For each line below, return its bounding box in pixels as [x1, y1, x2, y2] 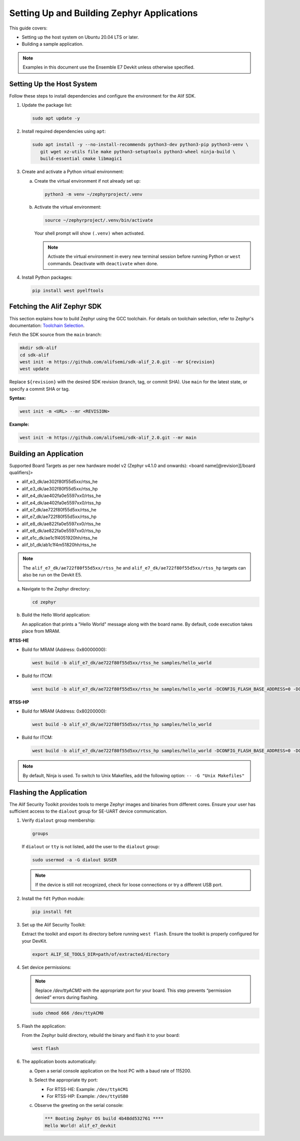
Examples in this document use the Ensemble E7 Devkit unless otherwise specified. [22, 64, 195, 70]
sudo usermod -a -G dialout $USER [32, 857, 117, 863]
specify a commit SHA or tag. [9, 386, 70, 392]
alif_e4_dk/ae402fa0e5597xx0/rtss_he [21, 493, 101, 499]
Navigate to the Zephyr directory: [21, 586, 90, 592]
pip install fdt [32, 909, 72, 915]
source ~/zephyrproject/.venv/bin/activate [44, 218, 153, 223]
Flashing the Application [9, 788, 87, 797]
